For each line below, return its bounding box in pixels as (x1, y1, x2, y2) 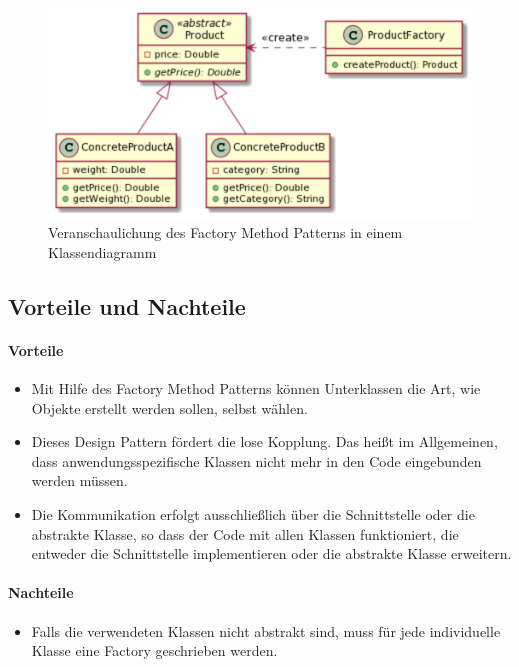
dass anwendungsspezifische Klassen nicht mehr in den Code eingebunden (31, 450, 482, 471)
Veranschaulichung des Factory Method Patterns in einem (48, 222, 403, 243)
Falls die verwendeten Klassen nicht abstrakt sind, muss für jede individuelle (31, 620, 501, 641)
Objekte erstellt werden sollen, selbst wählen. (31, 397, 308, 418)
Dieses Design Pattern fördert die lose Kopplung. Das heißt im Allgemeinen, (31, 431, 498, 452)
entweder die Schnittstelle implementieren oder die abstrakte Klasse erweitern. (31, 543, 512, 564)
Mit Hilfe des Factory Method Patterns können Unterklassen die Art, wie (31, 378, 481, 399)
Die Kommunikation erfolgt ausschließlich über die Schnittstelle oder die (31, 504, 475, 525)
